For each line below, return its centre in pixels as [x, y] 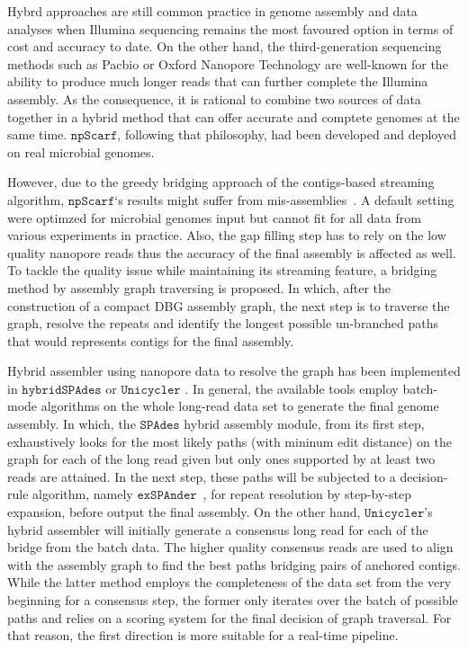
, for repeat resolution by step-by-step [307, 494]
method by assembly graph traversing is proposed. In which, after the [199, 287]
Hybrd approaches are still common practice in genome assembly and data [212, 11]
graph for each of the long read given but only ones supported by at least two [221, 459]
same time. [37, 134]
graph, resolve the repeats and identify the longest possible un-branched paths [223, 323]
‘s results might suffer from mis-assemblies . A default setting [284, 199]
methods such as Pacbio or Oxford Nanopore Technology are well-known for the [228, 63]
